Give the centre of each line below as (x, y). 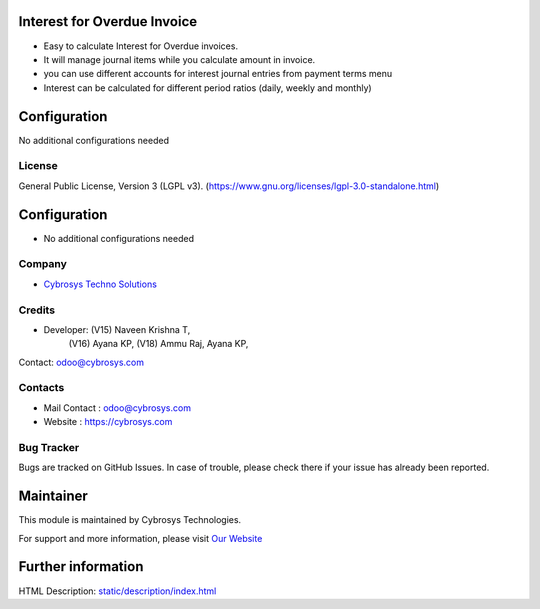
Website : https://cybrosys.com (108, 422)
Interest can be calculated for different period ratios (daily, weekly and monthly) (207, 87)
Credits (36, 310)
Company (42, 264)
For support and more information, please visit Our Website (140, 538)
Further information (81, 566)
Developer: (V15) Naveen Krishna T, (117, 329)
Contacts (41, 388)
